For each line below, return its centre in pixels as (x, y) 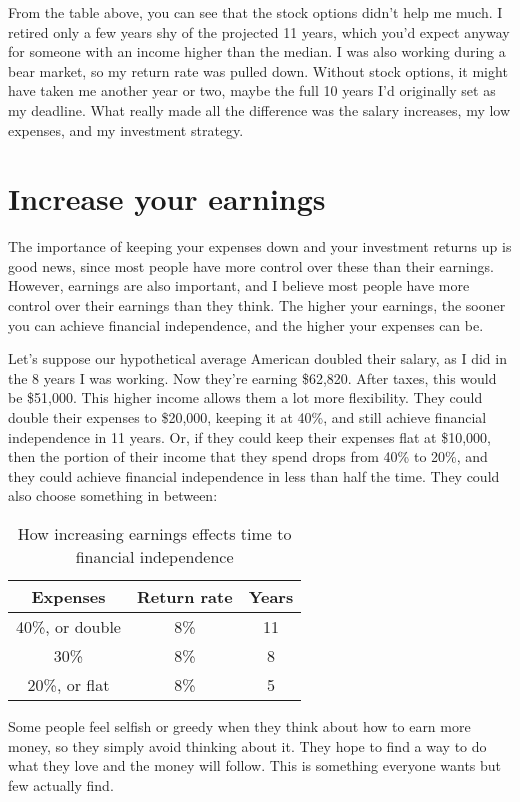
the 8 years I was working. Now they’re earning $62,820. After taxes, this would (252, 377)
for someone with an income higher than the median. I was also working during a (257, 51)
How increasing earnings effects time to (154, 533)
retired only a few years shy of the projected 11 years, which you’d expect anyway (259, 31)
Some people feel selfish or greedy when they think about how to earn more (239, 726)
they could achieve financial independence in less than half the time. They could (254, 475)
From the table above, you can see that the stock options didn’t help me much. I (255, 12)
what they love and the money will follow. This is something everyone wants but (255, 765)
